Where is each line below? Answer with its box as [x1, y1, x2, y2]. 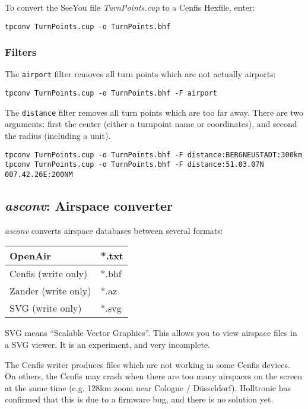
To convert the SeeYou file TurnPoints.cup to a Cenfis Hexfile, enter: [5, 1, 255, 13]
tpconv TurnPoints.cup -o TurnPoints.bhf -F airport [5, 89, 217, 98]
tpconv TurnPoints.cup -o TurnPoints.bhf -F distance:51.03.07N [5, 160, 264, 169]
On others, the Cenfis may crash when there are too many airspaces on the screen [5, 370, 303, 382]
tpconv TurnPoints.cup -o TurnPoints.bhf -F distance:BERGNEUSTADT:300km [5, 150, 303, 159]
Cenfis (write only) [9, 267, 88, 281]
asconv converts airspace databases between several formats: [5, 224, 223, 236]
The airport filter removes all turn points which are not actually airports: [5, 68, 276, 80]
